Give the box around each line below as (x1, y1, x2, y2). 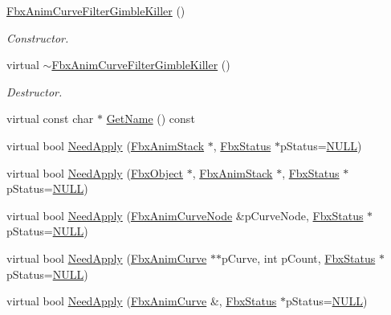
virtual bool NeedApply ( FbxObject (6, 164, 184, 181)
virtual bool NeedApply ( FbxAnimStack (6, 137, 205, 153)
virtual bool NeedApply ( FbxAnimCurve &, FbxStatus (6, 292, 277, 309)
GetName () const (106, 110, 195, 127)
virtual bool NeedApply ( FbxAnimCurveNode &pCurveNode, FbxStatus (6, 207, 364, 223)
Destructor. (6, 83, 63, 100)
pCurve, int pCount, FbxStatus (221, 249, 376, 266)
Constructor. (6, 29, 69, 46)
